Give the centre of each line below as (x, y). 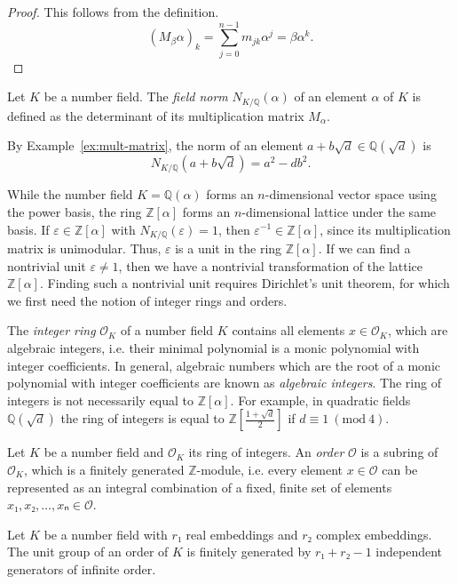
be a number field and (104, 452)
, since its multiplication (385, 229)
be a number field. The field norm (136, 96)
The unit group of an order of (88, 552)
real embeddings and (242, 534)
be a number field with (106, 534)
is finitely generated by (249, 552)
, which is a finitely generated (104, 469)
